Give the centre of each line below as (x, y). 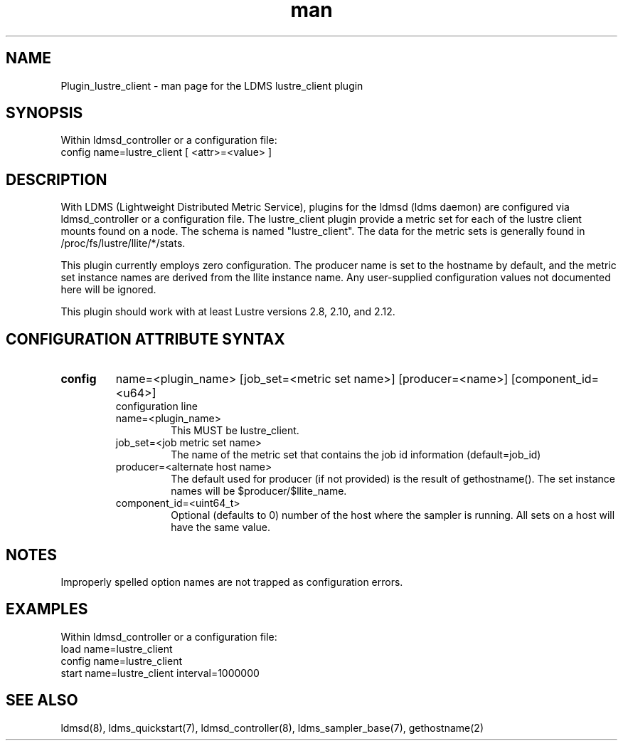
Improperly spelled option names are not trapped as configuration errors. (232, 582)
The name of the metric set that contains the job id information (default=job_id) (356, 455)
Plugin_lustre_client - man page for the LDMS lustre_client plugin (212, 85)
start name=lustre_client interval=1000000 (160, 673)
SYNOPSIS (44, 113)
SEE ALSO (42, 700)
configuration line (156, 406)
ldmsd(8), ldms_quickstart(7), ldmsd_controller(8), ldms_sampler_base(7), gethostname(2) (272, 727)
